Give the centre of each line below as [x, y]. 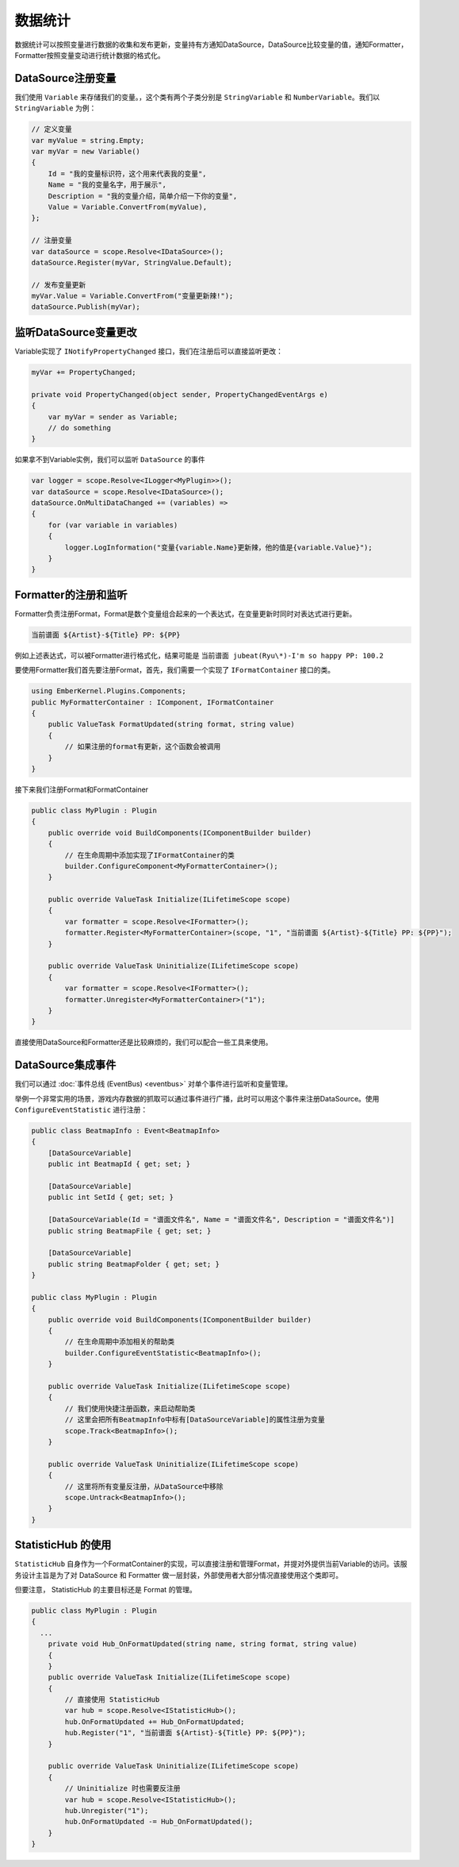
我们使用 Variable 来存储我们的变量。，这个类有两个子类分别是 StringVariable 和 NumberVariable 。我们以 [197, 97]
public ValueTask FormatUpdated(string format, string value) [171, 724]
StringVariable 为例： [55, 108]
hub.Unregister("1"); [107, 1810]
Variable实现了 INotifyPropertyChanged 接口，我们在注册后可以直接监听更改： [149, 351]
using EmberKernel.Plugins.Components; [109, 691]
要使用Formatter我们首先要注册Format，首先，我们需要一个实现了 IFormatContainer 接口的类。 [175, 670]
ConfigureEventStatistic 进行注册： [81, 1110]
